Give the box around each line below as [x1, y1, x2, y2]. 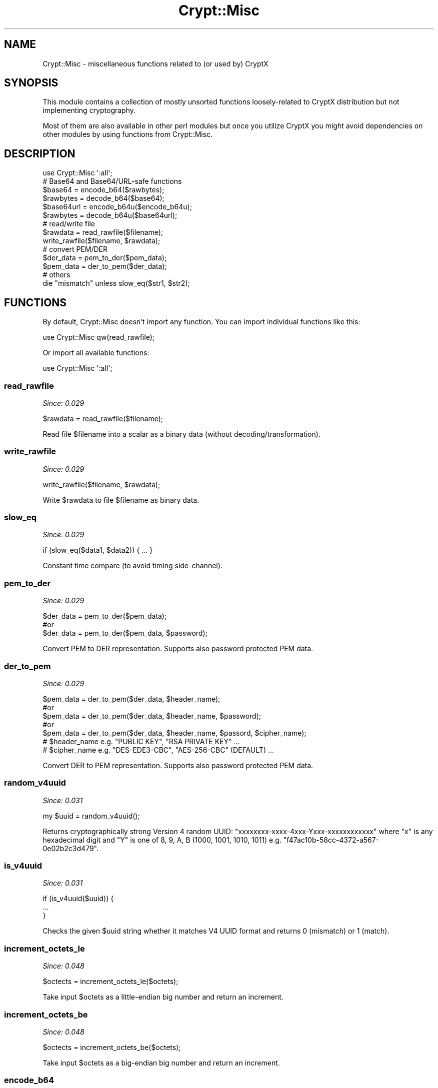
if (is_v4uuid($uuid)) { [42, 894, 114, 903]
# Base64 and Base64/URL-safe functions [42, 177, 182, 186]
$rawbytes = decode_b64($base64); [42, 194, 164, 203]
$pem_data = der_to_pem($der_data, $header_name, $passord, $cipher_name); [42, 728, 306, 737]
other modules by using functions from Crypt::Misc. [42, 130, 213, 139]
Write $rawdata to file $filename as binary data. [42, 495, 199, 504]
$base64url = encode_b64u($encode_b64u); [42, 202, 192, 211]
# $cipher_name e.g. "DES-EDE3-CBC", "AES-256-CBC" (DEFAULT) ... [42, 745, 274, 754]
